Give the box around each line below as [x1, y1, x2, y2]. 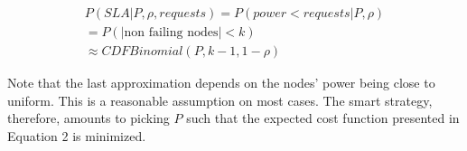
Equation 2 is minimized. [7, 126, 146, 145]
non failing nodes [124, 26, 219, 40]
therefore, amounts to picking [7, 109, 170, 127]
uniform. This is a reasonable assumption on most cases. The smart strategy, [7, 90, 433, 109]
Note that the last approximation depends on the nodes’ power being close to [7, 73, 435, 92]
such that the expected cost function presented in [186, 109, 460, 127]
